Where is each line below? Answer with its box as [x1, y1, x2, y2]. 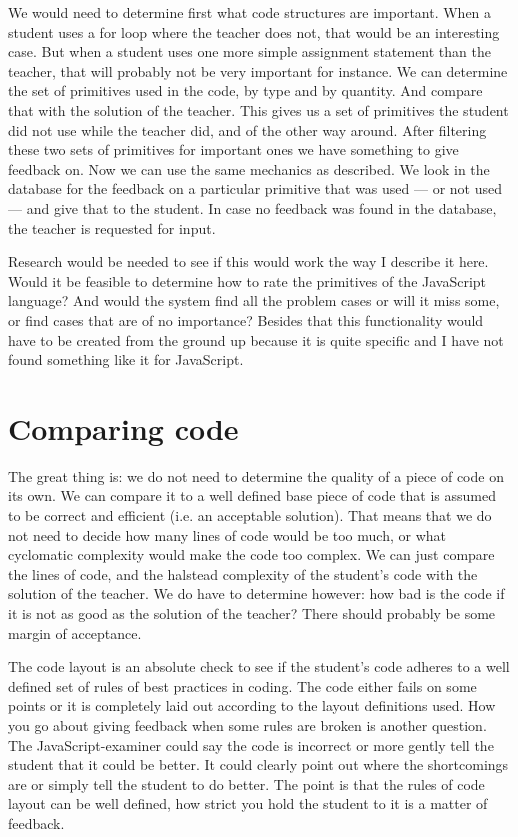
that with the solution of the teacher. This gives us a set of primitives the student [8, 99, 509, 120]
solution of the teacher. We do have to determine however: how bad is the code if [8, 583, 505, 604]
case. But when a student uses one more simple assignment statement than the [8, 41, 491, 62]
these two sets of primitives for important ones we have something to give [8, 139, 459, 160]
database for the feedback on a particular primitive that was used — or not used [8, 178, 503, 199]
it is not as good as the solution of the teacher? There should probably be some [8, 602, 496, 623]
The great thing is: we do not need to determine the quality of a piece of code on [8, 465, 504, 486]
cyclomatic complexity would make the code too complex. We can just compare [8, 544, 495, 565]
